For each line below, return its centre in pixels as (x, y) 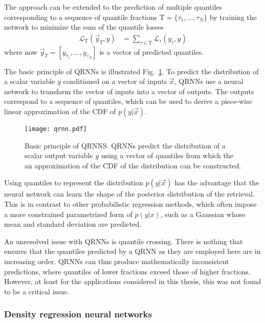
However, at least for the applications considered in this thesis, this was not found (133, 281)
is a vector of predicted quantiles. (151, 51)
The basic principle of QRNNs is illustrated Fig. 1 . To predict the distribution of (131, 71)
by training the (233, 17)
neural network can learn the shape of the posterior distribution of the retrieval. (129, 194)
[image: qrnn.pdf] (56, 129)
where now (21, 51)
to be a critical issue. (37, 291)
